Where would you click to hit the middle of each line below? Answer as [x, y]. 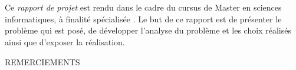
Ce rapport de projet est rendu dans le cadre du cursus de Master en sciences [143, 7]
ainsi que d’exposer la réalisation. [65, 41]
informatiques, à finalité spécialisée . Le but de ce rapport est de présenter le [143, 19]
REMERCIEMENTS [42, 61]
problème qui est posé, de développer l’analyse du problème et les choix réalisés [148, 30]
